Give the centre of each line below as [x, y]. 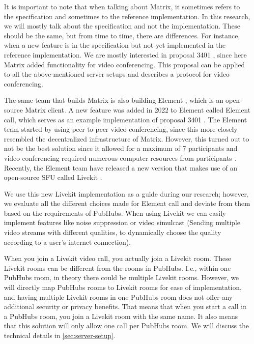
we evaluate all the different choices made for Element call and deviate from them [127, 203]
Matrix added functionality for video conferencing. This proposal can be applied [125, 64]
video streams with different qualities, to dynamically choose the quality [113, 232]
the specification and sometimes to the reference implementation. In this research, [127, 16]
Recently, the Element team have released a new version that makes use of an [121, 167]
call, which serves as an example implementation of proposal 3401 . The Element [126, 119]
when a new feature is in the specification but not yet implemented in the [115, 45]
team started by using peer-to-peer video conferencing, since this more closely [121, 129]
